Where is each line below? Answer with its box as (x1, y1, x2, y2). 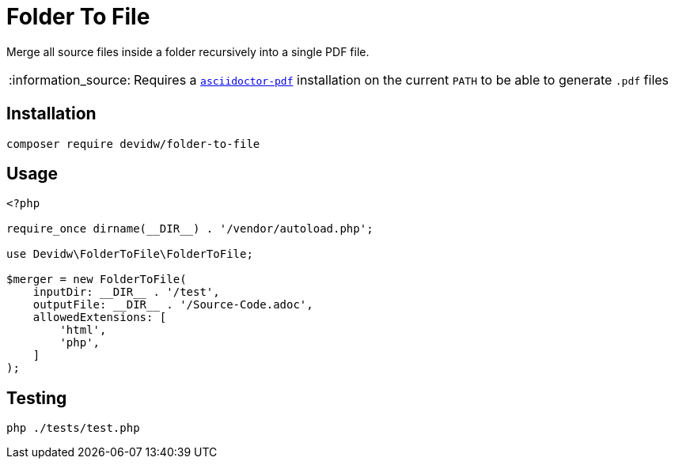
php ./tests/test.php (6, 422, 140, 435)
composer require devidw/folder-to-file (6, 137, 260, 150)
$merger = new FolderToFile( (6, 273, 187, 286)
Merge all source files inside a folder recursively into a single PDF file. (6, 44, 370, 59)
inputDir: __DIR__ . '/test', (32, 285, 220, 299)
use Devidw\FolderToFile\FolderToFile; (6, 248, 253, 261)
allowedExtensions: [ (32, 311, 167, 324)
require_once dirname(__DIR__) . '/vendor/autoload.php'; (6, 222, 374, 236)
